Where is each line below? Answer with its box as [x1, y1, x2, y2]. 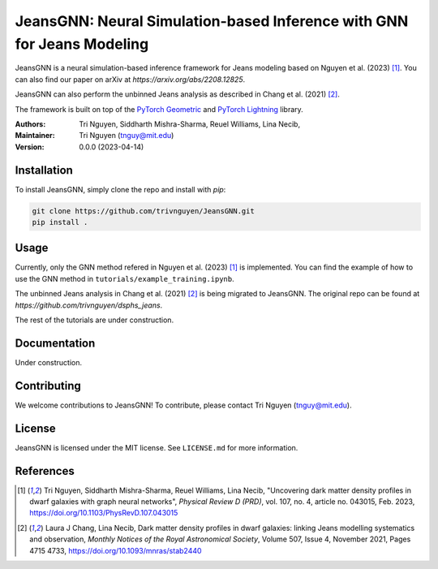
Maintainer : [15, 131, 56, 140]
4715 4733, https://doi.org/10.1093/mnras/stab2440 [29, 545, 202, 555]
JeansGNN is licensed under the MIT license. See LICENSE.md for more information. [15, 442, 298, 452]
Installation [15, 163, 73, 177]
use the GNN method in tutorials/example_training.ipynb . [15, 274, 234, 283]
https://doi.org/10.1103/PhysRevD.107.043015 [29, 508, 178, 518]
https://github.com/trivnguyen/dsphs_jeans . [15, 300, 163, 310]
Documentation [15, 336, 96, 350]
